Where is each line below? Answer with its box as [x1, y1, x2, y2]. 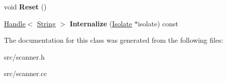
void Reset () [4, 1, 47, 11]
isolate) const [137, 18, 178, 28]
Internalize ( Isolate [69, 18, 132, 28]
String [37, 18, 56, 28]
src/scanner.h [4, 51, 45, 62]
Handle [4, 18, 26, 28]
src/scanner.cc [4, 68, 47, 79]
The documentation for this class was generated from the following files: [4, 35, 224, 45]
